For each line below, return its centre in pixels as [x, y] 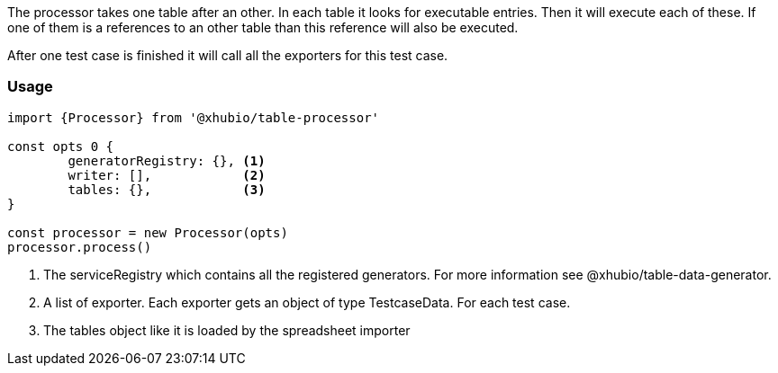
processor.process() [80, 247]
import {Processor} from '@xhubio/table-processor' [194, 117]
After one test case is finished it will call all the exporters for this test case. [228, 55]
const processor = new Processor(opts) [148, 232]
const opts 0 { [61, 146]
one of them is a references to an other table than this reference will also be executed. [263, 27]
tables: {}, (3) [167, 189]
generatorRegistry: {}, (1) [167, 160]
